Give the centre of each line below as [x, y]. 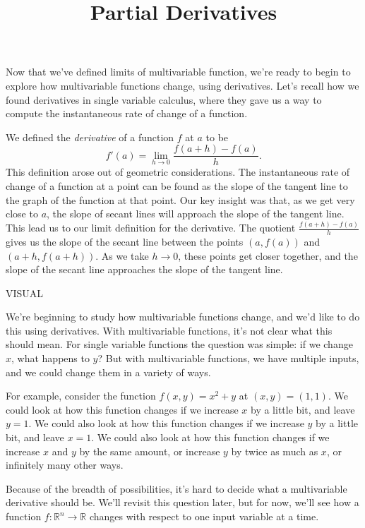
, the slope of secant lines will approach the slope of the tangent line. [196, 214]
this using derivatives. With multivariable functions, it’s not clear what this [169, 330]
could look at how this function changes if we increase [122, 409]
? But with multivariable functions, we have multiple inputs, [228, 358]
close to [22, 214]
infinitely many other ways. [65, 465]
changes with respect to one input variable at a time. [204, 516]
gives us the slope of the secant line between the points [125, 241]
